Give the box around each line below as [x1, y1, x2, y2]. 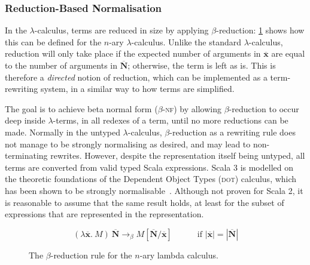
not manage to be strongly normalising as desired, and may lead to [5, 137, 251, 150]
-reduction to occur [229, 102, 299, 115]
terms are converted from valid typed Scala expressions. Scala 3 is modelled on [5, 161, 293, 173]
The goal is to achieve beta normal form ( [5, 102, 158, 115]
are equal [271, 47, 305, 60]
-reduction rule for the [50, 248, 132, 261]
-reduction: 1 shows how [216, 24, 305, 36]
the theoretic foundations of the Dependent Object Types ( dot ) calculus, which [5, 172, 297, 185]
